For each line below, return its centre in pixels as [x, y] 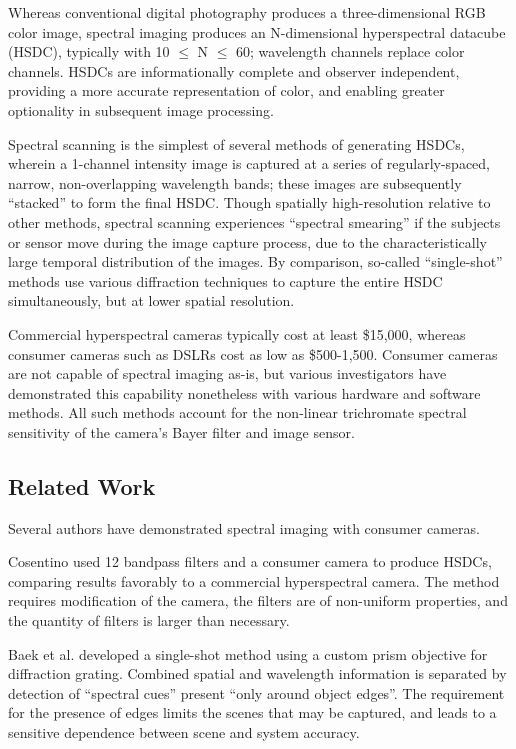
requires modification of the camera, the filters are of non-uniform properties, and [258, 600]
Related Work [82, 485]
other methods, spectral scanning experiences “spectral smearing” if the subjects [254, 221]
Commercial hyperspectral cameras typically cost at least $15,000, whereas [237, 333]
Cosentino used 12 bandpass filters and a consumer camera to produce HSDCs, [250, 561]
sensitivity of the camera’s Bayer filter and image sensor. [181, 431]
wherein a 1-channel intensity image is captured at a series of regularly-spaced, [249, 163]
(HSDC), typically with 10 [89, 51]
